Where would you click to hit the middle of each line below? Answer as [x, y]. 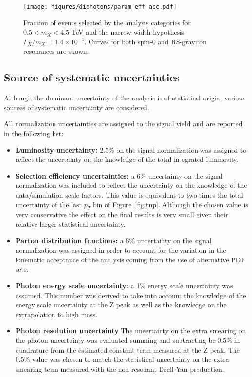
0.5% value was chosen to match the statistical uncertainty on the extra [122, 359]
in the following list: [34, 133]
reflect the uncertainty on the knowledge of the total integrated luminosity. [127, 159]
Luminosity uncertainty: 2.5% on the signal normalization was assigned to [131, 149]
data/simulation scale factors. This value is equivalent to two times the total [129, 194]
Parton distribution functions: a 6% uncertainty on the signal [113, 240]
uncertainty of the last [49, 204]
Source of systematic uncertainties [92, 77]
